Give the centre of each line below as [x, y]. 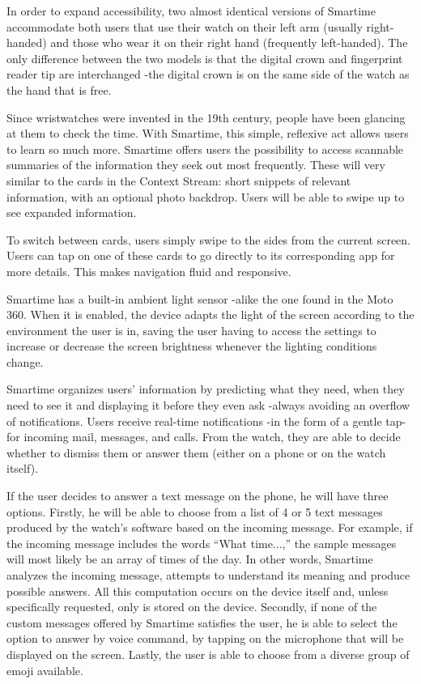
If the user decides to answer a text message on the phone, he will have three [198, 496]
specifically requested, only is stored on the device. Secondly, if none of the [192, 607]
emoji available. [45, 670]
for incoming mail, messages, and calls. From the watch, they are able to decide [204, 437]
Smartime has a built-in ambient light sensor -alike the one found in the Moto [200, 298]
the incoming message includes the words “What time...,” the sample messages [202, 543]
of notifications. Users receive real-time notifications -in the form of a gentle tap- [206, 421]
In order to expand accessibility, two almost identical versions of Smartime [191, 11]
